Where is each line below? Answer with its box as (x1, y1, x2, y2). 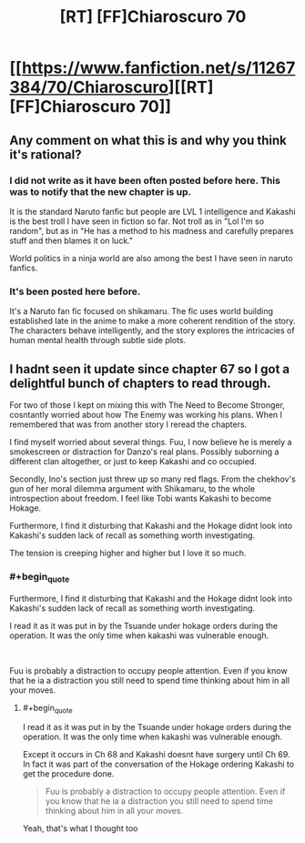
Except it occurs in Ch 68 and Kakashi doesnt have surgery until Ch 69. (22, 749, 290, 760)
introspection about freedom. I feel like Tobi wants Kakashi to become (9, 493, 271, 503)
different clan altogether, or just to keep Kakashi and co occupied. (9, 455, 257, 466)
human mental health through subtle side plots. (9, 335, 187, 346)
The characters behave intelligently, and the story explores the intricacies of (9, 325, 295, 336)
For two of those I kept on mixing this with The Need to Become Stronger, (9, 399, 285, 411)
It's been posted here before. (9, 285, 141, 298)
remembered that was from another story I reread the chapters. (9, 419, 248, 430)
